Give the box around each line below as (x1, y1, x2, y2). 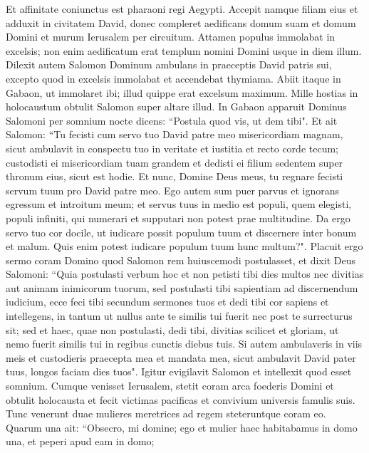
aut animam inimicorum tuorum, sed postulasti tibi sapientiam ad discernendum (6, 280, 358, 295)
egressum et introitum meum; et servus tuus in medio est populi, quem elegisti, (6, 197, 352, 212)
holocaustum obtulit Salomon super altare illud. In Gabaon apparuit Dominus (6, 99, 347, 114)
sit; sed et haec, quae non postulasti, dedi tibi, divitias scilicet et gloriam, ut (6, 322, 339, 337)
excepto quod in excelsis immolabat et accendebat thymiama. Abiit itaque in (6, 71, 341, 85)
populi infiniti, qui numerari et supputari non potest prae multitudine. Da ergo (6, 210, 350, 225)
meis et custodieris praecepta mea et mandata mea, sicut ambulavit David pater (6, 350, 356, 365)
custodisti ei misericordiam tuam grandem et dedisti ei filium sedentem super (6, 155, 343, 170)
